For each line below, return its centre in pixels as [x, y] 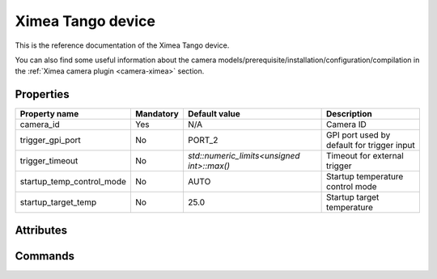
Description [349, 114]
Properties [42, 94]
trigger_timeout [49, 161]
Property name [49, 114]
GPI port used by [359, 135]
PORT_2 [203, 140]
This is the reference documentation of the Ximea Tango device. [122, 45]
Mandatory [157, 114]
